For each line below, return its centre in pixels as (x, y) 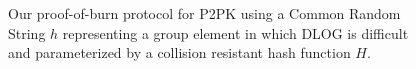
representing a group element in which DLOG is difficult (235, 32)
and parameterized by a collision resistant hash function (179, 52)
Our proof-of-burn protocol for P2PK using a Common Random (204, 13)
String (27, 32)
